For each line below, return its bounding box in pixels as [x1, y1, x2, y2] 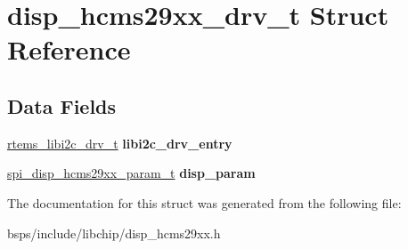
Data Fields [7, 92, 117, 119]
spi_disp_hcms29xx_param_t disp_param [7, 164, 256, 182]
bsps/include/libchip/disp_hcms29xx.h [7, 223, 221, 242]
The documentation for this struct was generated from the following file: [7, 193, 402, 212]
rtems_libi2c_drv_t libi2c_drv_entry [7, 133, 233, 152]
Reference [7, 31, 131, 68]
